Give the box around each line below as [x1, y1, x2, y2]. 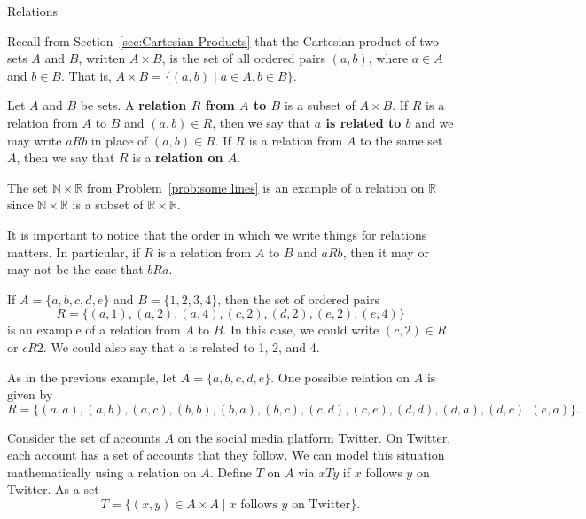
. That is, [60, 66, 112, 84]
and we [415, 113, 454, 131]
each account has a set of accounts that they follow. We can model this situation [7, 445, 445, 464]
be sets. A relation [80, 96, 187, 114]
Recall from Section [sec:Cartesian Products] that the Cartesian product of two [7, 31, 440, 50]
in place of [90, 130, 148, 149]
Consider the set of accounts [7, 428, 160, 446]
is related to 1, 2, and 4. [189, 337, 320, 356]
